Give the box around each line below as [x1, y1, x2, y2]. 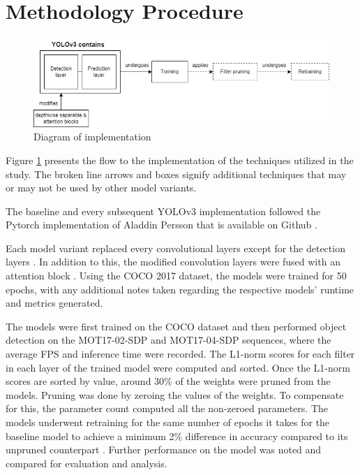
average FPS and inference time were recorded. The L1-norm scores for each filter [6, 346, 355, 361]
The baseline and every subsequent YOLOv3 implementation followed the [6, 203, 321, 218]
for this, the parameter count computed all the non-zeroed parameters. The [6, 401, 328, 416]
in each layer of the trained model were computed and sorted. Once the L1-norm [6, 360, 350, 374]
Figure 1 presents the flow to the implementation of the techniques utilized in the [6, 152, 354, 167]
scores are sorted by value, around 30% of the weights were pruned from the [6, 374, 331, 388]
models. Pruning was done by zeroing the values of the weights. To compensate [6, 387, 344, 402]
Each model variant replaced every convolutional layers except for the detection [6, 240, 345, 255]
